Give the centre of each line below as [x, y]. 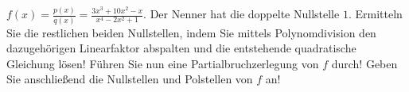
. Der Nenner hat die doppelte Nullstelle [242, 14]
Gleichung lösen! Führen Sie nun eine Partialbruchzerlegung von [163, 63]
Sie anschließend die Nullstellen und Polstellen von [130, 79]
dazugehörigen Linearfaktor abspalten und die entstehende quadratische [181, 48]
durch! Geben [364, 63]
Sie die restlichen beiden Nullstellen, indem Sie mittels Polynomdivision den [191, 32]
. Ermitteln [375, 14]
